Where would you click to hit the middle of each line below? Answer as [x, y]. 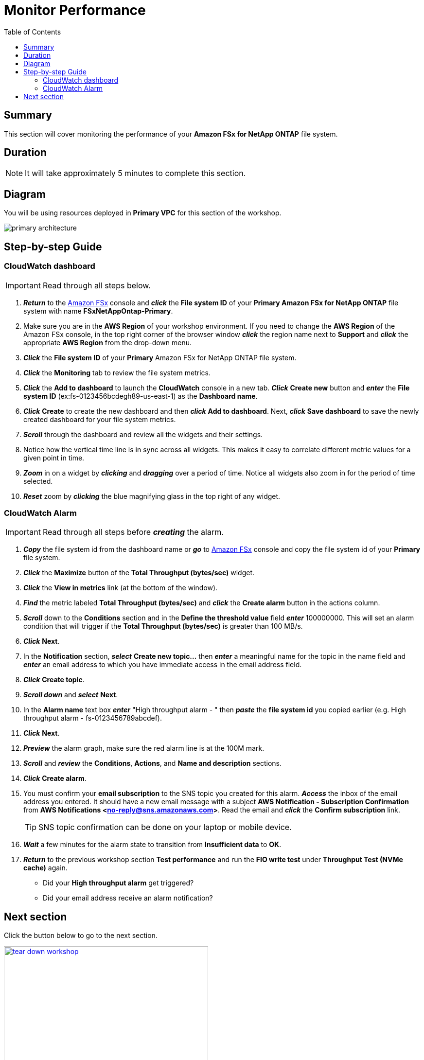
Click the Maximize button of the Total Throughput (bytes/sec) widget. [139, 573]
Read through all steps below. [97, 285]
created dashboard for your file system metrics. [100, 419]
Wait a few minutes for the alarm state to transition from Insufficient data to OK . [152, 845]
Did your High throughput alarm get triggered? [118, 883]
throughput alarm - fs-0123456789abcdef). [93, 718]
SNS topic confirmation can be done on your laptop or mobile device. [165, 827]
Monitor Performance [75, 10]
